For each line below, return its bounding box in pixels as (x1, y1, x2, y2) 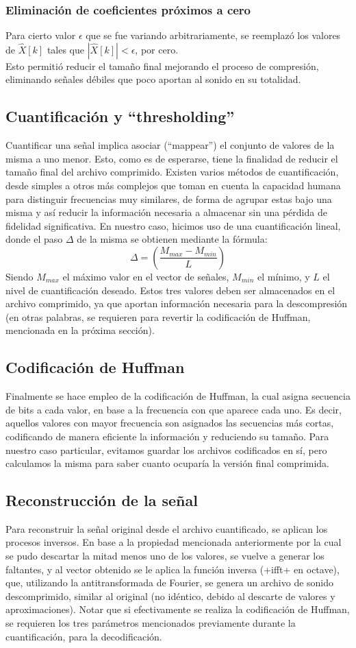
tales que (47, 42, 85, 56)
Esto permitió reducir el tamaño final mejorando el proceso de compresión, (5, 58, 319, 73)
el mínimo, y (257, 269, 310, 283)
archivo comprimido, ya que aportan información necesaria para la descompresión (5, 296, 348, 311)
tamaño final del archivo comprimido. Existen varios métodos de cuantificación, (5, 165, 339, 179)
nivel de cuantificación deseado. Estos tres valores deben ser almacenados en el (5, 283, 335, 297)
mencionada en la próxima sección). (5, 323, 155, 337)
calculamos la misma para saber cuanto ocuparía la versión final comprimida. (5, 456, 330, 470)
